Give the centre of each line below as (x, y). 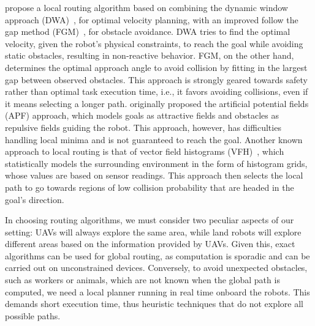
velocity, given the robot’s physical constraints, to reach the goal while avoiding (154, 43)
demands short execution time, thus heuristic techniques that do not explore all (154, 304)
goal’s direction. (35, 199)
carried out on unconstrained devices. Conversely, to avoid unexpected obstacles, (156, 268)
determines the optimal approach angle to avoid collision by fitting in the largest (156, 67)
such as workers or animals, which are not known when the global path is (142, 280)
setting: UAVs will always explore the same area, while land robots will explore (153, 232)
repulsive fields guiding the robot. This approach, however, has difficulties (143, 127)
